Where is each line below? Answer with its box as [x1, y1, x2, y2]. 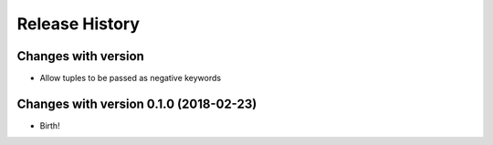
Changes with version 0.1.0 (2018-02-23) [16, 96, 257, 111]
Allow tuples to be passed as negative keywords [39, 73, 222, 84]
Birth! [39, 119, 60, 131]
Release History [16, 14, 141, 34]
